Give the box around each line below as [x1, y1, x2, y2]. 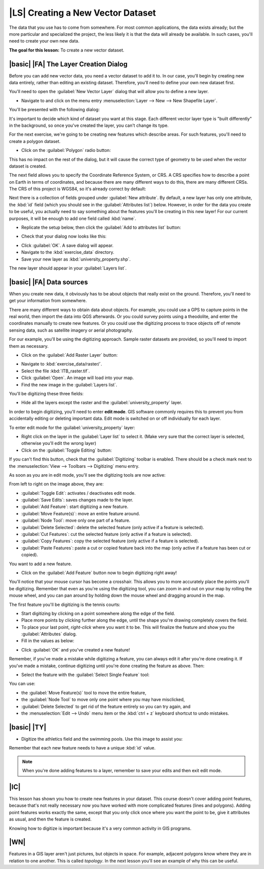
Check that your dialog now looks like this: [21, 233, 107, 240]
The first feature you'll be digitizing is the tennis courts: [9, 602, 121, 607]
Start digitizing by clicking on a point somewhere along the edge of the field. [21, 610, 176, 616]
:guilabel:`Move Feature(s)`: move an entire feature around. [21, 510, 140, 516]
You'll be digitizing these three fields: [9, 390, 84, 396]
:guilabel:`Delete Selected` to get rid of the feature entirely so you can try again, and [21, 703, 191, 709]
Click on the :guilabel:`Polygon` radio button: [21, 147, 111, 153]
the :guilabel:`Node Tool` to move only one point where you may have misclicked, [21, 697, 185, 702]
